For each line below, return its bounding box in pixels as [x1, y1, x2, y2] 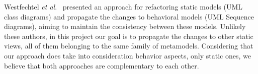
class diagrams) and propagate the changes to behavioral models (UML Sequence [4, 11, 254, 21]
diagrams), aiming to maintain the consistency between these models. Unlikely [4, 21, 246, 31]
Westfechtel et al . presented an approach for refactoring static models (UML [4, 1, 242, 11]
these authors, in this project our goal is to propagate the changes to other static [4, 30, 253, 41]
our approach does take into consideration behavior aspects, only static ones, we [4, 50, 251, 60]
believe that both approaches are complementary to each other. [4, 60, 199, 70]
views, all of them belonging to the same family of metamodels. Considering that [4, 40, 253, 51]
